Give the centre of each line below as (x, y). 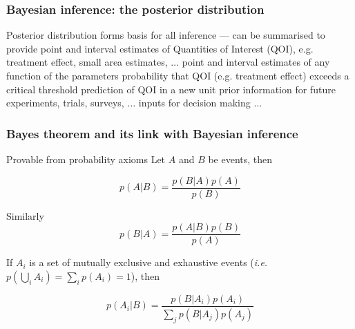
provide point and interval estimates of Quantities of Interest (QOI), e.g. (160, 48)
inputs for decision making (194, 103)
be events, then (240, 159)
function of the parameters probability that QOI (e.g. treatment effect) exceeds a (178, 75)
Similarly (25, 215)
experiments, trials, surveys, (65, 103)
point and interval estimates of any (256, 62)
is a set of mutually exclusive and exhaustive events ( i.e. (148, 262)
